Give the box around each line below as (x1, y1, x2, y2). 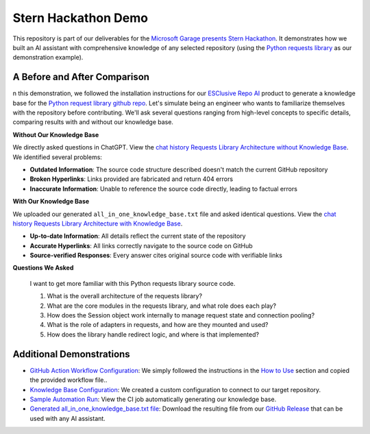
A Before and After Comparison (12, 71, 150, 83)
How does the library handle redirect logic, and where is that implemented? (47, 330, 260, 339)
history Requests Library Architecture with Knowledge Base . (12, 219, 183, 228)
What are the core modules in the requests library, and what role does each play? (47, 302, 277, 310)
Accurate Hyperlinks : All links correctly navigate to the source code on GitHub (29, 241, 253, 250)
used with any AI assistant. (29, 414, 106, 422)
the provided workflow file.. (29, 376, 108, 384)
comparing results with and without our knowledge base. (12, 118, 174, 126)
